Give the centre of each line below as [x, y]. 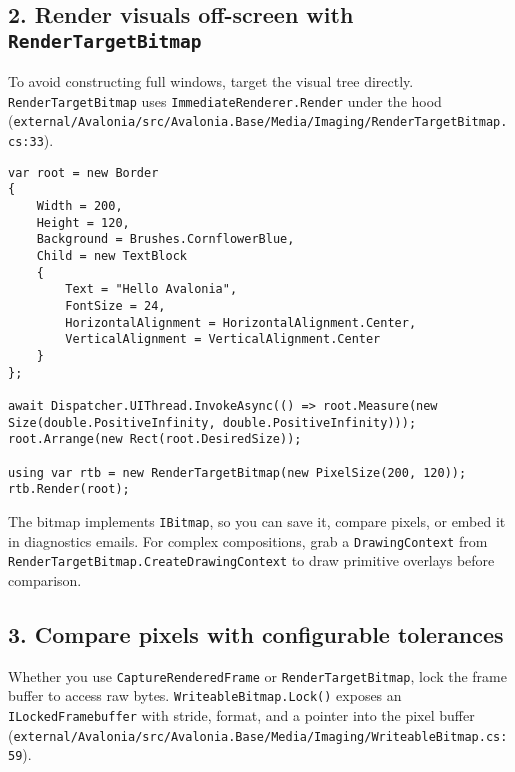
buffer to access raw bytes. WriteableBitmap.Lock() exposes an [205, 695]
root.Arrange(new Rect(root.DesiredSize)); [155, 439]
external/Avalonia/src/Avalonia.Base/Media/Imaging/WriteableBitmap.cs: [260, 736]
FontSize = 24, [115, 305]
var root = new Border [83, 172]
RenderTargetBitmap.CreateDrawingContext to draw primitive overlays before [251, 560]
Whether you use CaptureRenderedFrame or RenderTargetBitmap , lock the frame [257, 675]
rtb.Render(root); [69, 489]
